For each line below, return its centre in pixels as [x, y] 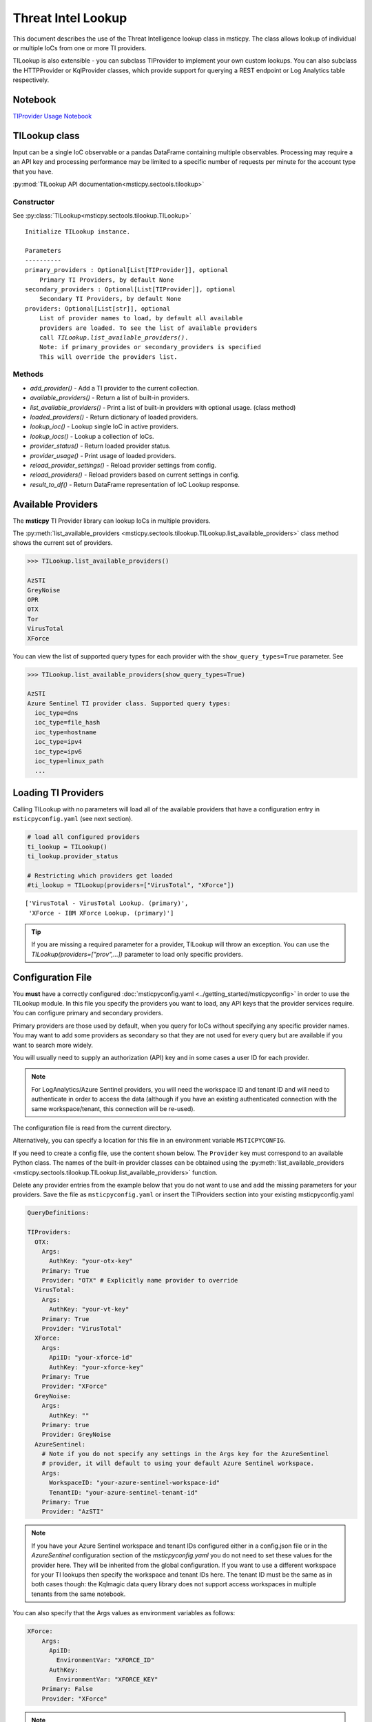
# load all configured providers [84, 837]
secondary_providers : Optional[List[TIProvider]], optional [130, 289]
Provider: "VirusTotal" [82, 1329]
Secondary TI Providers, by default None [110, 299]
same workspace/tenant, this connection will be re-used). [113, 1108]
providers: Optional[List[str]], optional [98, 309]
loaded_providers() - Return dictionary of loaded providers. [114, 417]
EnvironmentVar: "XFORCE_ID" [105, 1660]
